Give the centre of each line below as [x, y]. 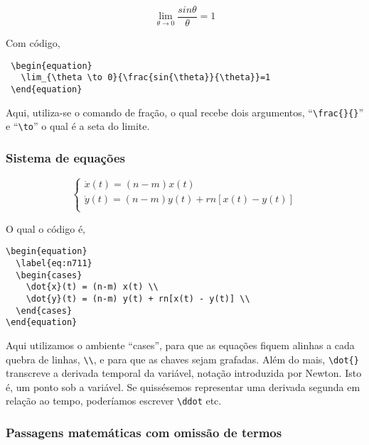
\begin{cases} [49, 275]
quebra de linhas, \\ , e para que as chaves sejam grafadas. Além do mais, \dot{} [182, 359]
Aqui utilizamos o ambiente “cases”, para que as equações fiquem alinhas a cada [180, 345]
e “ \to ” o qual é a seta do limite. [78, 126]
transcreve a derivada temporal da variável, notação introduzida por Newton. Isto [184, 373]
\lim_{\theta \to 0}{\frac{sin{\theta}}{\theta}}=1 [146, 78]
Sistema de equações [65, 157]
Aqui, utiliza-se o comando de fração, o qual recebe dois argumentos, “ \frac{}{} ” [185, 112]
